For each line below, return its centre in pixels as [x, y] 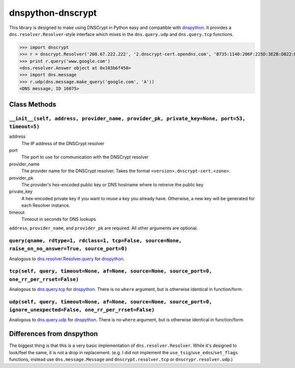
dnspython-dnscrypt [53, 13]
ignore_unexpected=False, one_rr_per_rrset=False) [82, 310]
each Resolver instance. [46, 205]
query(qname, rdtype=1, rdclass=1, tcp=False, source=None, [95, 241]
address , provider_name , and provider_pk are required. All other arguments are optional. [103, 228]
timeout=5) [24, 126]
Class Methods [33, 104]
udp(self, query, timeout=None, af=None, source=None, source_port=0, [111, 302]
